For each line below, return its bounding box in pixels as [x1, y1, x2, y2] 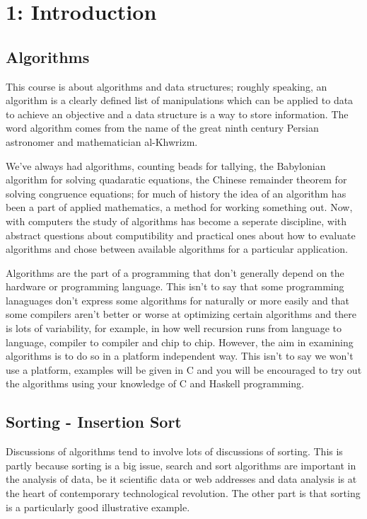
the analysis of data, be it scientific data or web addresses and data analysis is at [6, 472, 357, 486]
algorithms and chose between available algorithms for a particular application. [6, 241, 348, 256]
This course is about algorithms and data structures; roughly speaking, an [6, 79, 327, 93]
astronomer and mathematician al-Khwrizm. [6, 134, 198, 149]
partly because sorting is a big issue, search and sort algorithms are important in [6, 457, 356, 472]
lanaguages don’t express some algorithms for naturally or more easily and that [6, 292, 350, 307]
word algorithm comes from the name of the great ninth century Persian [6, 120, 319, 135]
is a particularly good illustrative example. [6, 499, 190, 514]
